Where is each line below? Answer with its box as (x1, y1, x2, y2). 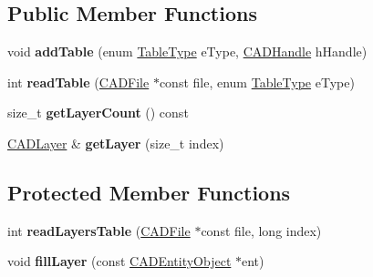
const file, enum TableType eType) (159, 72, 355, 91)
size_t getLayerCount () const (7, 103, 189, 122)
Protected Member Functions (7, 178, 291, 206)
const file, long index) (201, 221, 322, 240)
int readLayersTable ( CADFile (7, 221, 191, 240)
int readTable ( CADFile (7, 72, 150, 91)
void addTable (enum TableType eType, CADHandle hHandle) (7, 42, 368, 61)
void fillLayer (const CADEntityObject (7, 251, 232, 271)
